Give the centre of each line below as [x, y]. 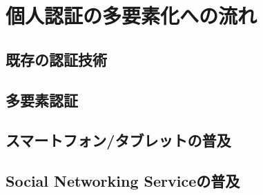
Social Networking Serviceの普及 [123, 181]
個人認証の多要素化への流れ [131, 16]
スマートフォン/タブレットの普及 [118, 140]
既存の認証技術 [56, 59]
